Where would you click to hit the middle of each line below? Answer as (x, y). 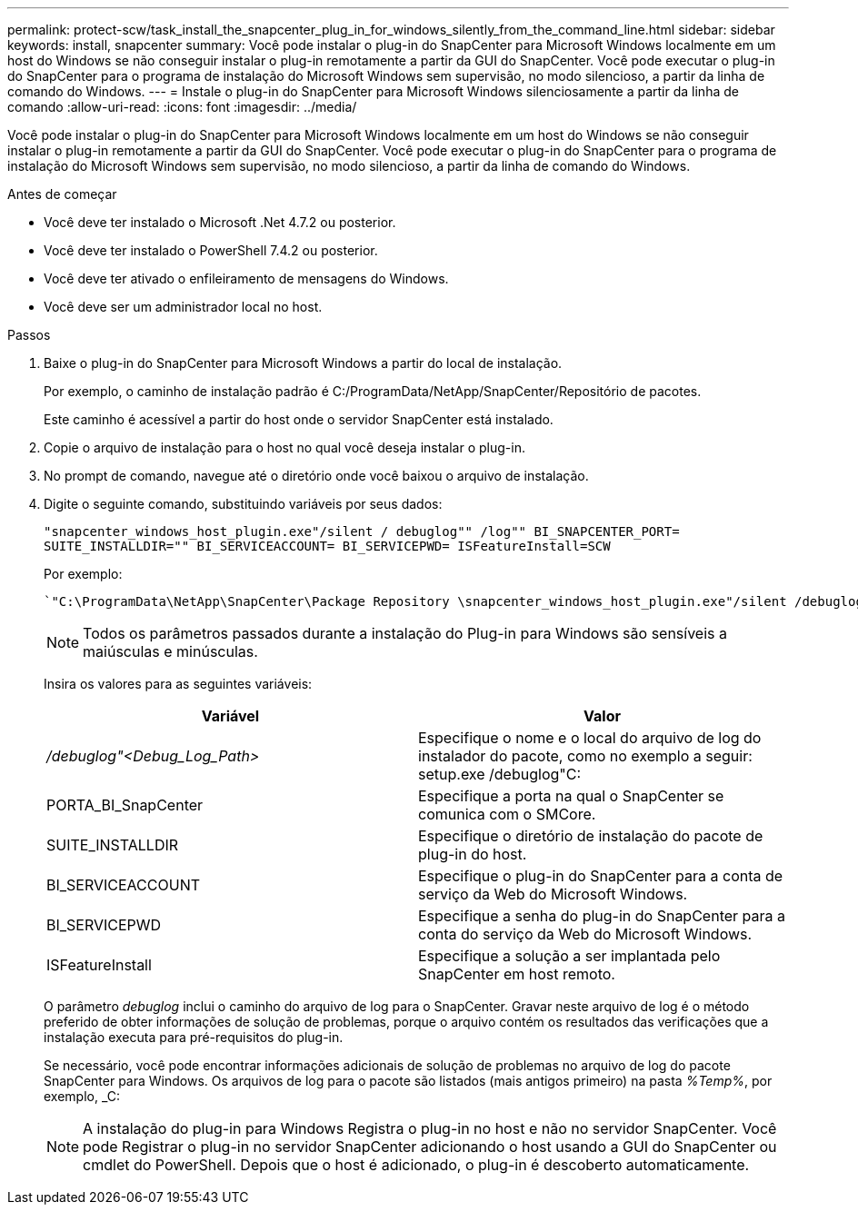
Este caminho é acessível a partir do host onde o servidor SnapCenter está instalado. (299, 419)
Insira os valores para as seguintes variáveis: (178, 684)
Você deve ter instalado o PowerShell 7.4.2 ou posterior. (211, 250)
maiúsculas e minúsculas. (170, 651)
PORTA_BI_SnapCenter (125, 805)
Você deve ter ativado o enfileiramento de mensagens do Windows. (246, 278)
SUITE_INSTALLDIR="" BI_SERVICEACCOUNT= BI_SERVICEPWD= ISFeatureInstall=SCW (327, 546)
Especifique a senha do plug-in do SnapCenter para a (602, 916)
